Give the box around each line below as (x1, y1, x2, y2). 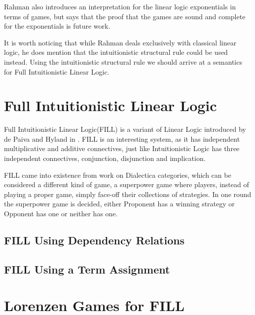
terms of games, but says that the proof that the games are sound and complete (4, 11, 246, 21)
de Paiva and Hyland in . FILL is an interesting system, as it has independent (4, 133, 240, 144)
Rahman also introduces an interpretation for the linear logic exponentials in (4, 1, 236, 11)
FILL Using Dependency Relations (4, 233, 185, 248)
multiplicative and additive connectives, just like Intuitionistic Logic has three (4, 143, 240, 154)
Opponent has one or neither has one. (4, 208, 118, 219)
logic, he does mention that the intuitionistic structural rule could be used (4, 47, 228, 57)
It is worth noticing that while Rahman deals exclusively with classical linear (4, 37, 237, 47)
